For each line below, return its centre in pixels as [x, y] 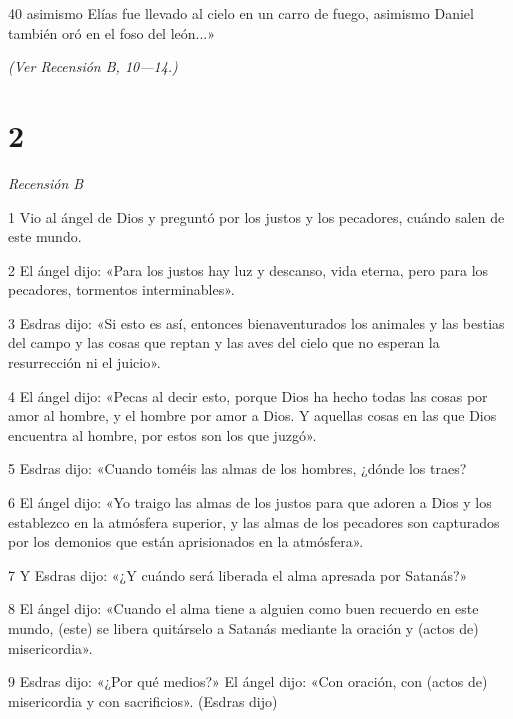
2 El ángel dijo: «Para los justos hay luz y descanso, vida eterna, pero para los [248, 269]
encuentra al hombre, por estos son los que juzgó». [162, 434]
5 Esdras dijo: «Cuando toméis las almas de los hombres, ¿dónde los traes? [237, 468]
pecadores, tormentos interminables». [121, 289]
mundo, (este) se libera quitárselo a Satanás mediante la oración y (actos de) [243, 628]
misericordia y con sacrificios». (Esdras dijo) [143, 700]
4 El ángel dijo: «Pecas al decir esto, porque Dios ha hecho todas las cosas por [248, 395]
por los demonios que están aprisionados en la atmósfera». [186, 541]
